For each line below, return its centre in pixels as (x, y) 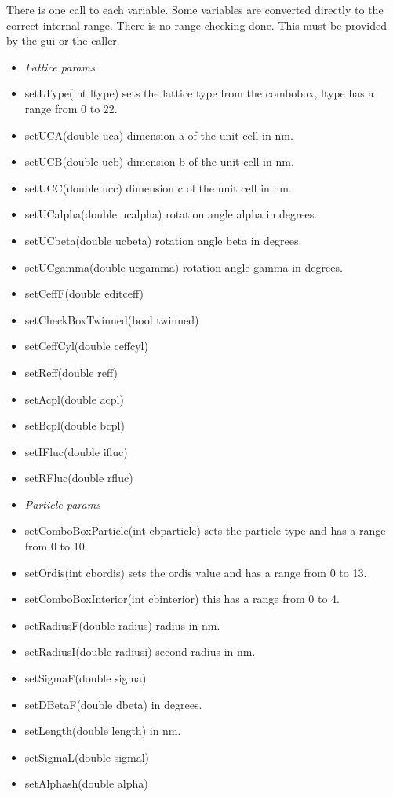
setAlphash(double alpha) (86, 783)
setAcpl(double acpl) (74, 398)
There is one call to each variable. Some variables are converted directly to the (195, 9)
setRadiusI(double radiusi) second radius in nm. (140, 651)
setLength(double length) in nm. (103, 731)
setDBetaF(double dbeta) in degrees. (113, 704)
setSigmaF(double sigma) (86, 678)
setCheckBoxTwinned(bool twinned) (112, 319)
